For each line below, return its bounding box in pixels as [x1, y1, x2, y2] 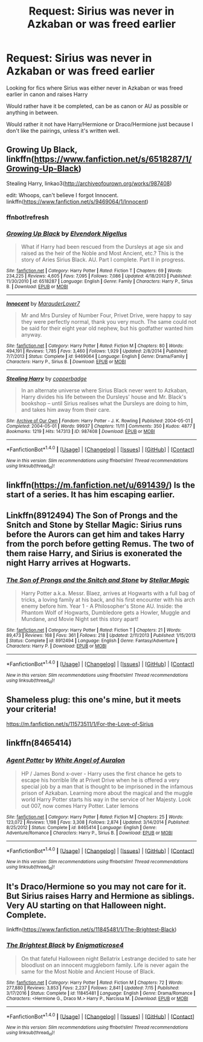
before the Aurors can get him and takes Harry [6, 529, 185, 539]
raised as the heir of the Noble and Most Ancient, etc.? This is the [21, 249, 184, 257]
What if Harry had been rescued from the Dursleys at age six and [21, 243, 184, 250]
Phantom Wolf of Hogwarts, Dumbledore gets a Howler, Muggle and [21, 609, 191, 616]
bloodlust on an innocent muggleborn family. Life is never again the [21, 961, 189, 969]
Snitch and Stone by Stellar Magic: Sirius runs [6, 520, 182, 530]
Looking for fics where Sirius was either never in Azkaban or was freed [6, 84, 183, 92]
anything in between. [6, 109, 59, 116]
